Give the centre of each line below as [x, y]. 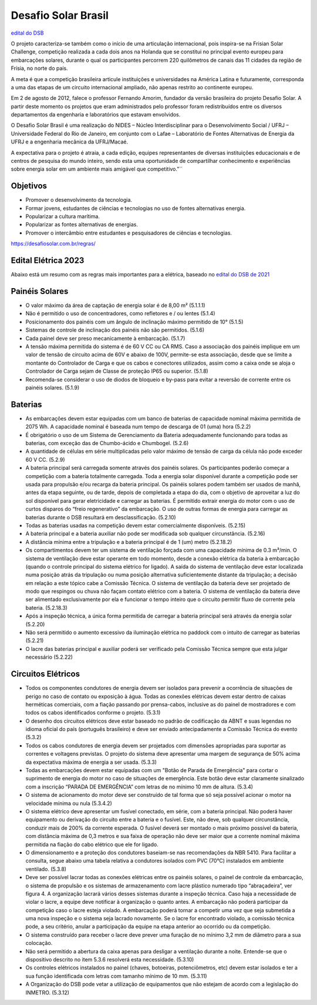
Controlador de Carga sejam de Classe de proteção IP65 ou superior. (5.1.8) [117, 371]
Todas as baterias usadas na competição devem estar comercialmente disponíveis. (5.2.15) [136, 525]
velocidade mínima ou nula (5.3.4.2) [69, 803]
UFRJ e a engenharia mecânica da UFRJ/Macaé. [70, 142]
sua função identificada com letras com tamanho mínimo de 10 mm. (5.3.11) [117, 976]
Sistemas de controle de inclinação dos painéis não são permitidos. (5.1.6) [115, 330]
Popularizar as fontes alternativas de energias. [82, 225]
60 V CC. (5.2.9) [45, 459]
